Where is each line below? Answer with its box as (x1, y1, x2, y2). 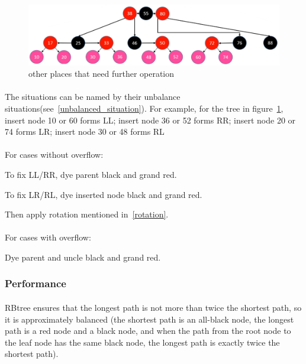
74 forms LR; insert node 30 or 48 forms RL (5, 125, 165, 138)
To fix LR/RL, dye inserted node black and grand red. (5, 188, 202, 200)
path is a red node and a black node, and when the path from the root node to (5, 324, 291, 337)
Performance (5, 276, 66, 291)
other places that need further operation (28, 67, 175, 80)
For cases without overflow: (5, 148, 104, 161)
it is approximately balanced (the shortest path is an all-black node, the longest (5, 313, 294, 325)
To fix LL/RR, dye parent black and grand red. (5, 168, 177, 180)
